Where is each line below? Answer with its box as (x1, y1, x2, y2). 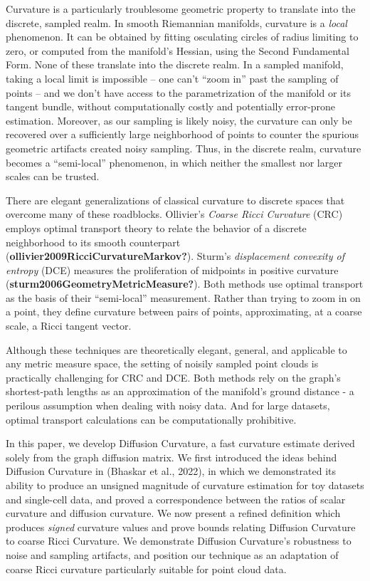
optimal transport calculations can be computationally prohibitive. (6, 412, 297, 426)
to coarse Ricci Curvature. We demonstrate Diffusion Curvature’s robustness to (6, 533, 351, 548)
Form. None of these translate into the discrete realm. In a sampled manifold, (6, 57, 344, 72)
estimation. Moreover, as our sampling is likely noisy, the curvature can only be (6, 112, 352, 127)
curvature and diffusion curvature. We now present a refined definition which (6, 506, 341, 520)
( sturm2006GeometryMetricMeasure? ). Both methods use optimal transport (6, 276, 364, 291)
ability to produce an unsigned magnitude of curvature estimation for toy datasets (6, 478, 364, 492)
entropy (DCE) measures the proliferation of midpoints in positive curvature (6, 262, 339, 277)
